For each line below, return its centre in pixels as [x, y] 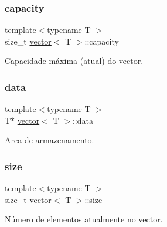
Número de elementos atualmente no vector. [84, 219]
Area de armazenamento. [50, 140]
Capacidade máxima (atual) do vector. [74, 61]
